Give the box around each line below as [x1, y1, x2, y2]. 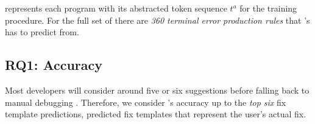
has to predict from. [5, 26, 79, 38]
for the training [239, 2, 297, 14]
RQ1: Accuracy [5, 55, 103, 74]
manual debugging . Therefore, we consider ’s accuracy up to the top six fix [5, 95, 286, 108]
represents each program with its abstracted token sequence [5, 2, 227, 14]
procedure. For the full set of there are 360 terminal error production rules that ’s [5, 13, 310, 26]
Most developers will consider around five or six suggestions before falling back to [5, 83, 310, 96]
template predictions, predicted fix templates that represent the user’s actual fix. [5, 108, 306, 120]
